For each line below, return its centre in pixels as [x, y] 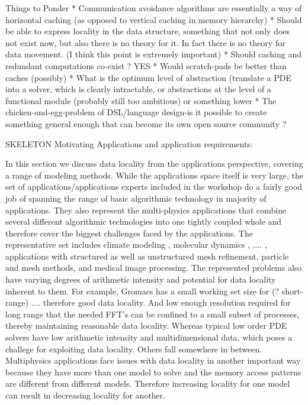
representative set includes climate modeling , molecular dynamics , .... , [136, 244]
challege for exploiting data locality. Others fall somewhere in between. [134, 349]
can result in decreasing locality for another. [86, 395]
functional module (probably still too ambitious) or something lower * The [141, 100]
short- [292, 291]
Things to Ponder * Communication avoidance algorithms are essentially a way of [154, 8]
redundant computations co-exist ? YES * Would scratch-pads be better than [146, 65]
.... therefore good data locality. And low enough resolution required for [161, 302]
